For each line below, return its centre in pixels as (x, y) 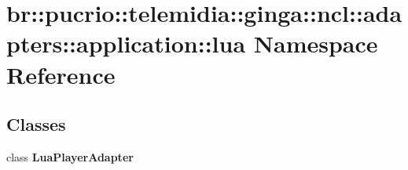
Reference (61, 74)
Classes (36, 124)
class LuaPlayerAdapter (70, 156)
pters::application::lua (126, 43)
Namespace (316, 43)
